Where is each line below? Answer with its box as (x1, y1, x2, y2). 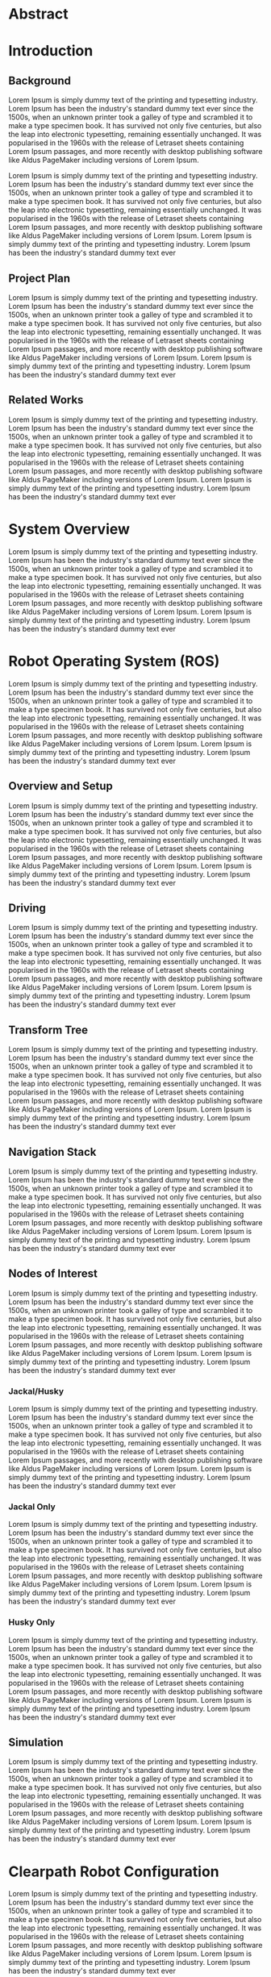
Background (8, 73, 71, 87)
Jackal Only (8, 1501, 56, 1512)
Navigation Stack (8, 1145, 97, 1158)
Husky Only (8, 1616, 56, 1628)
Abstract (8, 5, 69, 23)
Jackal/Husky (8, 1385, 65, 1396)
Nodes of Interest (8, 1267, 98, 1281)
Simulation (8, 1736, 64, 1750)
